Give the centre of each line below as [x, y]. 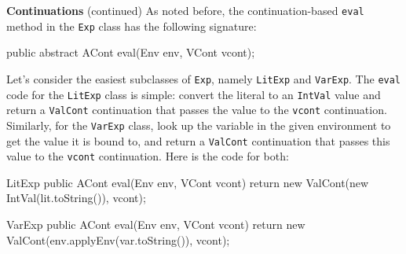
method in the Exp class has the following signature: [132, 26]
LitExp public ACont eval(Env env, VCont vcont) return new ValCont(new [188, 182]
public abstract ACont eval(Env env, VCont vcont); [131, 52]
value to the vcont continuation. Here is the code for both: [148, 156]
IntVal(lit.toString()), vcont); [76, 198]
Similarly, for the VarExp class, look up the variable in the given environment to [199, 125]
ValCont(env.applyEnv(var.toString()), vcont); [118, 239]
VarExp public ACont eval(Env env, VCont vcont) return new [156, 225]
